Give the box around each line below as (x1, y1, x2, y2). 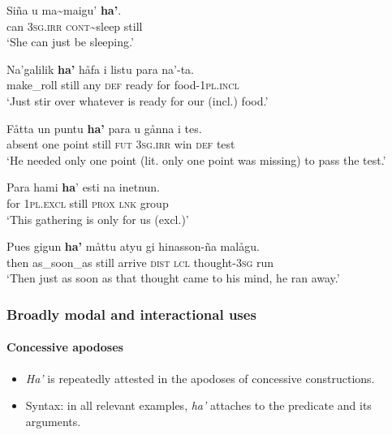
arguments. (25, 412, 81, 429)
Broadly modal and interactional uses (6, 304, 256, 324)
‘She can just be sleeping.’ (6, 33, 134, 50)
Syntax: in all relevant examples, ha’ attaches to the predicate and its (25, 397, 372, 414)
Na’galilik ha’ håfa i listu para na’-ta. (6, 60, 195, 77)
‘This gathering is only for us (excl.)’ (6, 210, 189, 227)
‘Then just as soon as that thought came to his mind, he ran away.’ (6, 269, 340, 286)
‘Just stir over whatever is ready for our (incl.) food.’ (6, 92, 269, 109)
